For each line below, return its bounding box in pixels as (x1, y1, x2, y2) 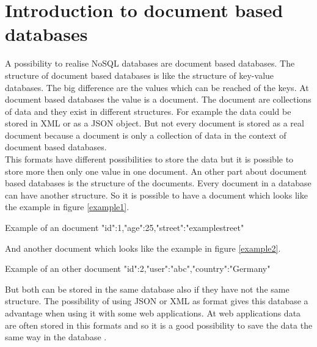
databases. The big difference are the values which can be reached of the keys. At (5, 81, 309, 93)
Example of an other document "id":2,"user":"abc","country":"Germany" (5, 262, 271, 275)
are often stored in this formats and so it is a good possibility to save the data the (5, 318, 313, 331)
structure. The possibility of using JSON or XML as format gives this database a (5, 294, 308, 307)
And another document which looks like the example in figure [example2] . (5, 241, 281, 254)
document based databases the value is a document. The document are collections (5, 93, 312, 106)
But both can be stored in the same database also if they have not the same (5, 282, 290, 295)
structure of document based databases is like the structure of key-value (5, 68, 274, 81)
